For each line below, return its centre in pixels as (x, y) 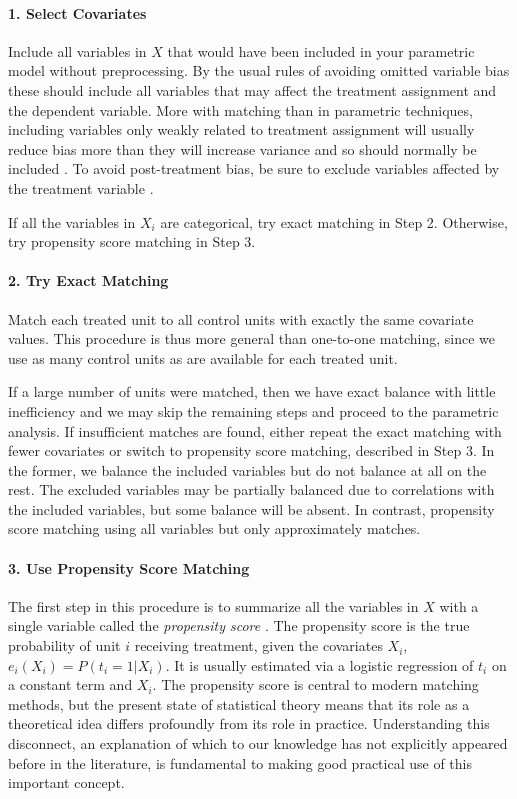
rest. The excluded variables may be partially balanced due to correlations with (251, 489)
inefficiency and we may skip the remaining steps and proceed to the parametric (253, 410)
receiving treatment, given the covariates (258, 645)
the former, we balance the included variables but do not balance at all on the (247, 469)
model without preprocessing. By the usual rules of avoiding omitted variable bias (259, 70)
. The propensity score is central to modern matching (315, 684)
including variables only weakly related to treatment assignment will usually (241, 129)
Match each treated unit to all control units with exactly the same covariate (241, 318)
